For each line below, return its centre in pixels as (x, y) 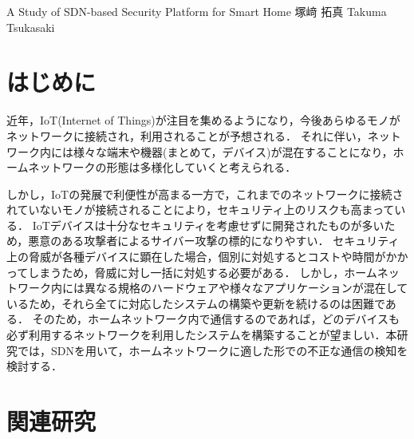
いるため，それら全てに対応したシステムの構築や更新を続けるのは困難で (196, 303)
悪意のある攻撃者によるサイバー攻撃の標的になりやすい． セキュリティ (214, 241)
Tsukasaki (31, 27)
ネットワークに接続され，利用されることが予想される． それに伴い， (187, 135)
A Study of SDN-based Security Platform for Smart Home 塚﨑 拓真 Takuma (197, 11)
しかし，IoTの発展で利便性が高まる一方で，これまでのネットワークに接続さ (205, 194)
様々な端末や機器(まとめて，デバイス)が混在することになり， (233, 151)
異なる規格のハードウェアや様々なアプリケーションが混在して (246, 288)
